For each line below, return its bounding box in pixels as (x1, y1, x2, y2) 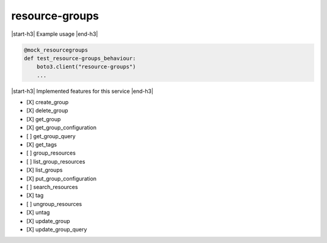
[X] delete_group (26, 107, 68, 115)
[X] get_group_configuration (26, 124, 97, 131)
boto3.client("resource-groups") (36, 64, 136, 70)
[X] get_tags (26, 141, 57, 148)
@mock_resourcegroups (24, 46, 88, 53)
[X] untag (26, 209, 50, 216)
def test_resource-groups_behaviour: (24, 55, 136, 62)
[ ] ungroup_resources (26, 200, 82, 207)
